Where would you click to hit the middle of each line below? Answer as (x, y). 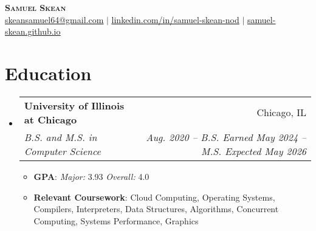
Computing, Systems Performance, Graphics (116, 220)
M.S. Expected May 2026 (254, 151)
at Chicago (50, 119)
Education (48, 73)
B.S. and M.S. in (60, 137)
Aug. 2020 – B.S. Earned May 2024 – (226, 137)
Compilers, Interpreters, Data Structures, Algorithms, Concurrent (156, 209)
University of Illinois (74, 105)
